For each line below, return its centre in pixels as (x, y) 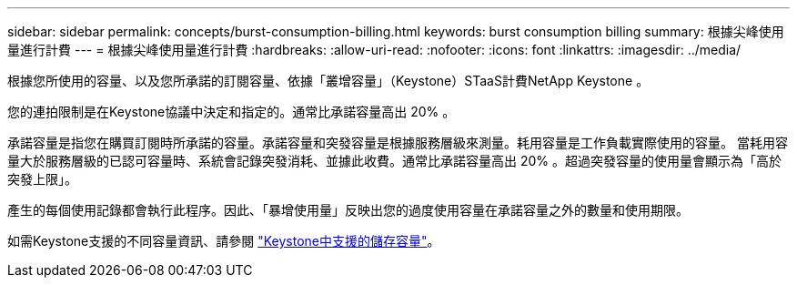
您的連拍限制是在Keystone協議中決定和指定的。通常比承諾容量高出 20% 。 (232, 112)
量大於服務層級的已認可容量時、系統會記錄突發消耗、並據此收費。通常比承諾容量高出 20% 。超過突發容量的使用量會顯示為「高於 (394, 161)
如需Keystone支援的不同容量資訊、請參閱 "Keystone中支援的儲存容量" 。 (224, 241)
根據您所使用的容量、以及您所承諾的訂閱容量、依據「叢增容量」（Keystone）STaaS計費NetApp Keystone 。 (328, 81)
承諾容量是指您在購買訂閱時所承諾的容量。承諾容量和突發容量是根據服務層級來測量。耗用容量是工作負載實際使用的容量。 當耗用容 (398, 142)
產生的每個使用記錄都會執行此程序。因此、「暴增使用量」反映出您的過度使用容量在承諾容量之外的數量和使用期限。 (348, 210)
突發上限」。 (42, 179)
